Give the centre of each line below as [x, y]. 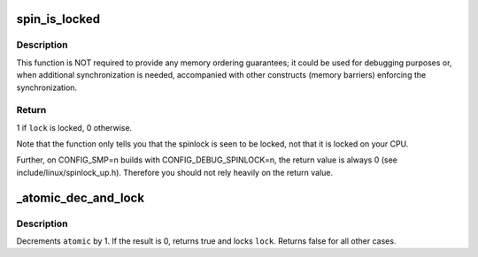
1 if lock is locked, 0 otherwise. [74, 127]
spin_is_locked [58, 19]
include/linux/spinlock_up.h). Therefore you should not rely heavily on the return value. [175, 172]
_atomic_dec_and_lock [81, 197]
